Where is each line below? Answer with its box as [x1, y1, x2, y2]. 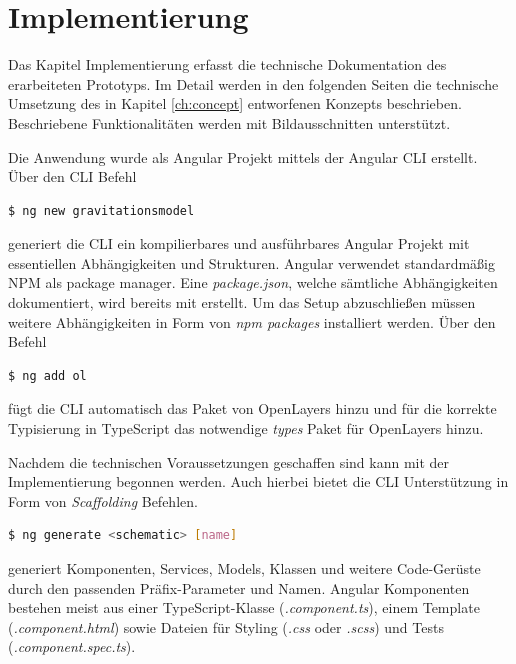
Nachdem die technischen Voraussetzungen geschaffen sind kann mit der [8, 451, 450, 472]
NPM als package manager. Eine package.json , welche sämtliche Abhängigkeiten [8, 272, 498, 293]
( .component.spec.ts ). [8, 636, 136, 657]
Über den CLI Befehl [8, 166, 137, 187]
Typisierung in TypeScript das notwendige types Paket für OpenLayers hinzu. [8, 418, 484, 439]
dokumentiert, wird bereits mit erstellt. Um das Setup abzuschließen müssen [8, 292, 476, 313]
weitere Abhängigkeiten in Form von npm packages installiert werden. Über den [8, 311, 496, 332]
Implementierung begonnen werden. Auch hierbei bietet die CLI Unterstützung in [8, 471, 509, 492]
